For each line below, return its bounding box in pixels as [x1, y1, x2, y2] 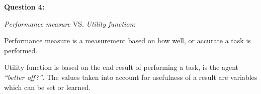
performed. [4, 45, 38, 55]
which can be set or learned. [4, 81, 91, 92]
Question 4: [4, 2, 45, 12]
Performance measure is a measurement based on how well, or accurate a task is [4, 35, 251, 46]
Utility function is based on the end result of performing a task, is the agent [4, 62, 239, 72]
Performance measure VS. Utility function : [4, 18, 136, 29]
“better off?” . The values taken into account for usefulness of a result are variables [4, 71, 257, 82]
